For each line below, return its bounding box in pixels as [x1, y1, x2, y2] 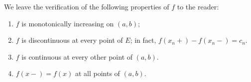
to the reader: [177, 1, 219, 11]
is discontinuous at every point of [21, 35, 123, 45]
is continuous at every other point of [21, 51, 133, 62]
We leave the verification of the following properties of [4, 1, 169, 11]
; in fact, [130, 35, 156, 45]
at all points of [75, 68, 120, 79]
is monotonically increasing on [21, 18, 114, 28]
